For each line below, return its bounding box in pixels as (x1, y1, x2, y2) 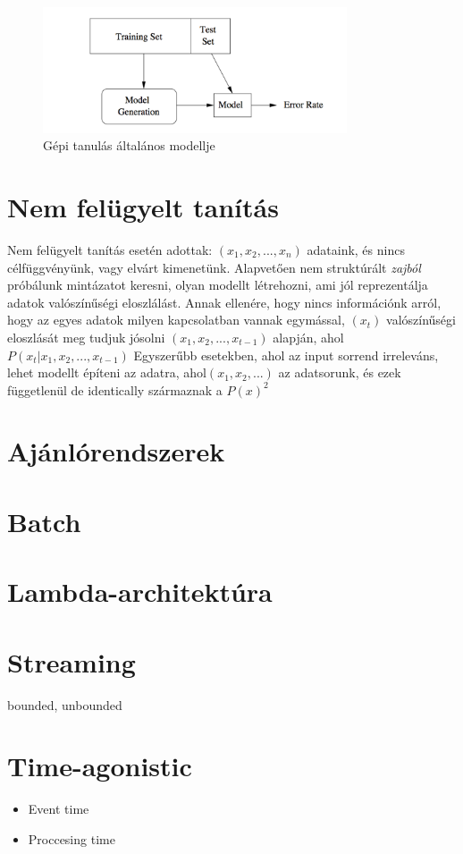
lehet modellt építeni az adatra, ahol (7, 363, 206, 382)
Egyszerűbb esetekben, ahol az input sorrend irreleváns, (133, 345, 439, 364)
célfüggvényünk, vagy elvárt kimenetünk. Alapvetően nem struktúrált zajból (7, 258, 421, 276)
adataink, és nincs (307, 240, 405, 258)
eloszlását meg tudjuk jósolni (7, 327, 165, 346)
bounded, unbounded (7, 695, 122, 714)
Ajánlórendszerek (7, 433, 225, 469)
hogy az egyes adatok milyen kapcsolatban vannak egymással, (7, 310, 345, 329)
